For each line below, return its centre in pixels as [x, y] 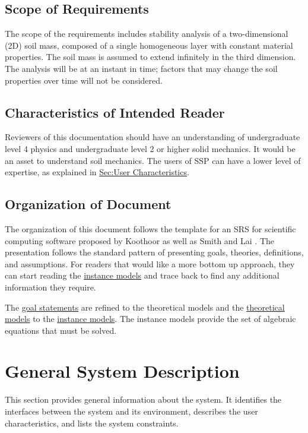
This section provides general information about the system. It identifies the [143, 399]
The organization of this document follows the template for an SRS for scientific [150, 228]
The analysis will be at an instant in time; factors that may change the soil [141, 68]
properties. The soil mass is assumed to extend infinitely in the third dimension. [150, 57]
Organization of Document [88, 204]
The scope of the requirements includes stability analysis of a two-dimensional [147, 34]
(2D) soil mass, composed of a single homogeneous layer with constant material [149, 45]
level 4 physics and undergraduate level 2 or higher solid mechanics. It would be [150, 148]
